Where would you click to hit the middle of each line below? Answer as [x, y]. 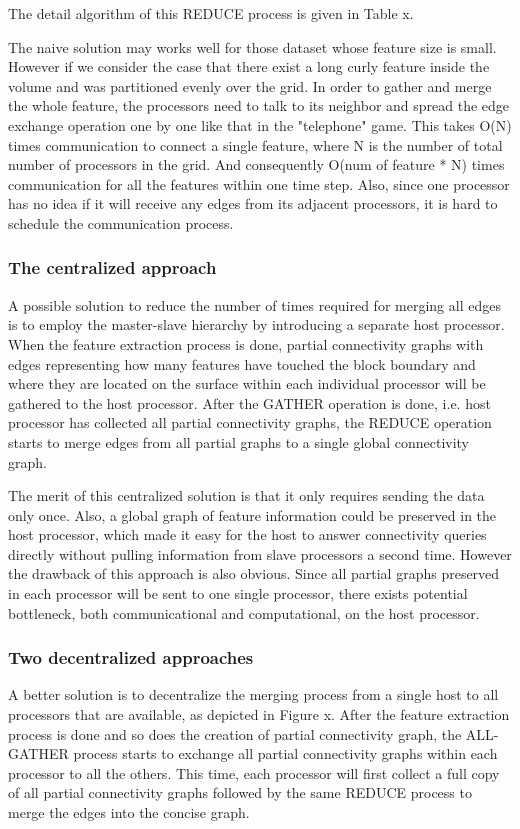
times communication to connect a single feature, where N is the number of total [255, 144]
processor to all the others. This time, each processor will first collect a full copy [254, 772]
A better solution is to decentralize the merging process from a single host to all [253, 694]
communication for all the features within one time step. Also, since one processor [259, 183]
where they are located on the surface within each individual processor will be [247, 383]
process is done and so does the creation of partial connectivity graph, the [235, 733]
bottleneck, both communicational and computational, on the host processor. [244, 612]
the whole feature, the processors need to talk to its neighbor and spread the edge [259, 105]
